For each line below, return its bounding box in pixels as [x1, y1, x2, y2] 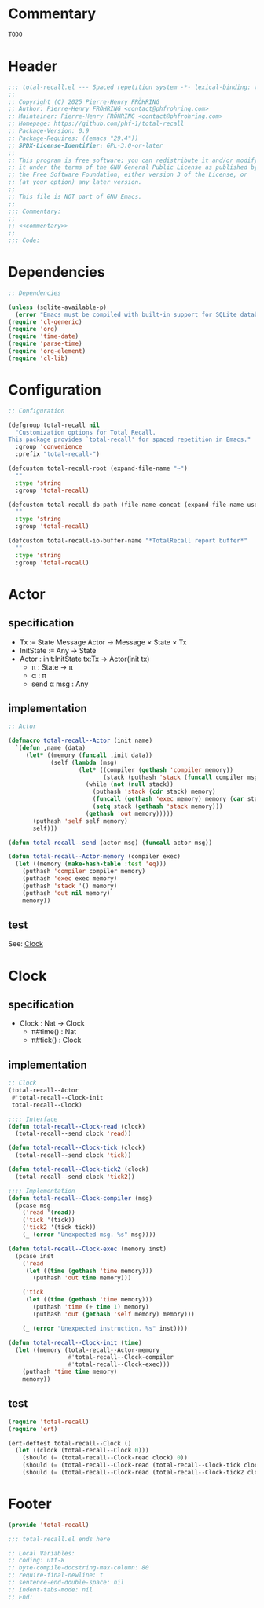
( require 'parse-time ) [8, 340, 82, 348]
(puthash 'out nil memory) [22, 889, 111, 897]
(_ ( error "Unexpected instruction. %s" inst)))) [22, 1324, 189, 1332]
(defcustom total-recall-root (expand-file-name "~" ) [8, 464, 189, 472]
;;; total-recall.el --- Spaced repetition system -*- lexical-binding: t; [8, 83, 262, 91]
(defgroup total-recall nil [8, 421, 101, 429]
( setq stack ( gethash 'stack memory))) [92, 802, 223, 810]
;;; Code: [8, 237, 41, 244]
